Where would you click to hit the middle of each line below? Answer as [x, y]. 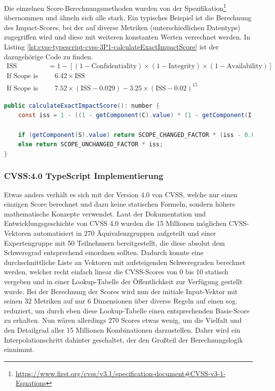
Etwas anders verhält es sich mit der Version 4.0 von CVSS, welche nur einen [121, 194]
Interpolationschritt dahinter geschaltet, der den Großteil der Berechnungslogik [123, 339]
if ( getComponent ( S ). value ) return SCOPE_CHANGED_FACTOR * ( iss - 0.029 [140, 135]
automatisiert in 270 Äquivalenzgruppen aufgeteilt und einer [125, 233]
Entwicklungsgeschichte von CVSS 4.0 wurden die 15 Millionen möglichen [115, 223]
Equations [31, 383]
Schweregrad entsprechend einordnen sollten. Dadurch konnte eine [104, 252]
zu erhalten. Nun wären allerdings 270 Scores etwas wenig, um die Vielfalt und [123, 320]
